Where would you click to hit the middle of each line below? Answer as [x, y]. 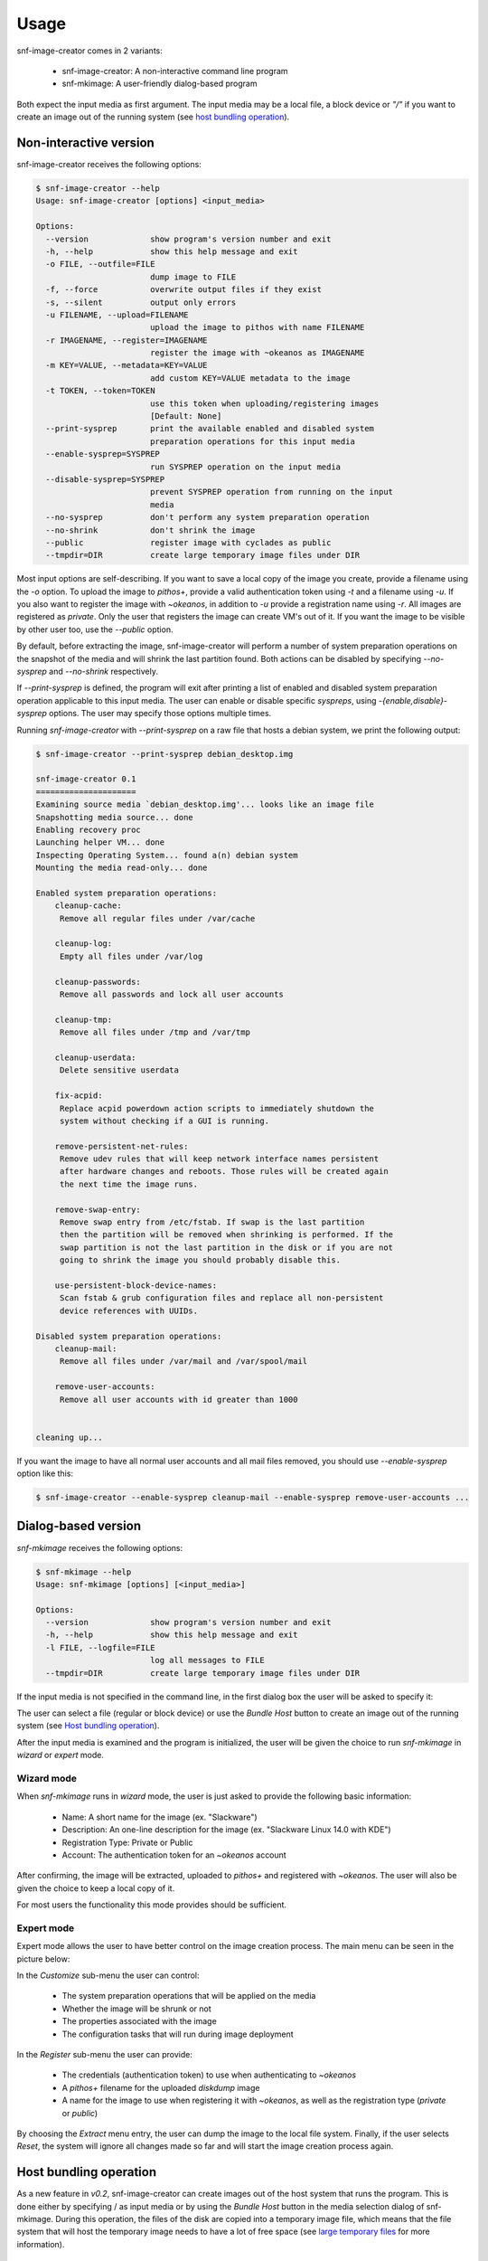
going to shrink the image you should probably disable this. [200, 1260]
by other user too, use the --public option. [95, 629]
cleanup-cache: [88, 906]
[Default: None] [186, 416]
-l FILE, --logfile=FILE [100, 1647]
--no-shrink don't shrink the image [150, 530]
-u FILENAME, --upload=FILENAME [117, 315]
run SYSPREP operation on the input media [245, 467]
